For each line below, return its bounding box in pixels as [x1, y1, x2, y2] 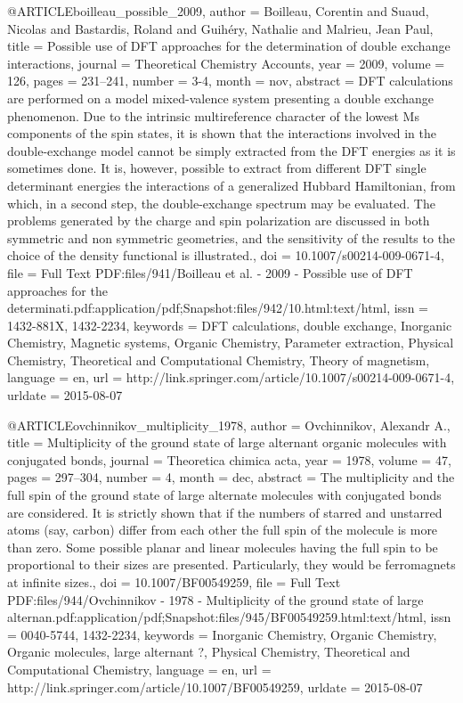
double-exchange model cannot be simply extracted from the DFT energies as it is [7, 141, 456, 159]
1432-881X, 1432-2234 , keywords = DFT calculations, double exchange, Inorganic [7, 315, 452, 334]
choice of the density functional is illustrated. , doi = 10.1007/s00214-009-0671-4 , [7, 246, 444, 265]
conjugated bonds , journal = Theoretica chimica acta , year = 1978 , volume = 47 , [7, 450, 451, 469]
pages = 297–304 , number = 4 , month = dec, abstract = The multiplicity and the [7, 468, 455, 486]
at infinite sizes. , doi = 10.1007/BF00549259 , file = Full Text [7, 573, 341, 591]
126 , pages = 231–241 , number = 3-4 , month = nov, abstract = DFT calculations [7, 71, 453, 90]
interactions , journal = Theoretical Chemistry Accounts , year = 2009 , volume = [7, 53, 445, 72]
